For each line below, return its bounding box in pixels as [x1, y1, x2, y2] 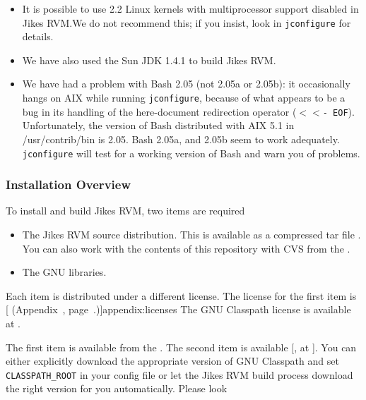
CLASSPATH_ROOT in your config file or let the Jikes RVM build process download [6, 367, 353, 382]
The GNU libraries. [22, 265, 107, 279]
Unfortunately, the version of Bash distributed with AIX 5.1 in [22, 118, 295, 133]
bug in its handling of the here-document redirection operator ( [22, 104, 297, 119]
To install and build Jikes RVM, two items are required [6, 203, 245, 218]
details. [22, 29, 54, 44]
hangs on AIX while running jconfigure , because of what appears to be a [22, 90, 346, 105]
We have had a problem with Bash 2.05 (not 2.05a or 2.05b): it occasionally [22, 76, 350, 91]
